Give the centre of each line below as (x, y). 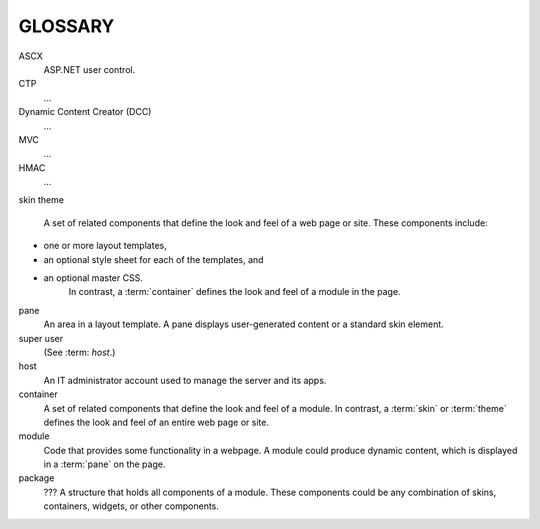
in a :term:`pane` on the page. (104, 464)
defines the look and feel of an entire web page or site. (156, 422)
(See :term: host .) (79, 352)
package (36, 478)
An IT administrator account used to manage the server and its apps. (185, 380)
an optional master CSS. (93, 278)
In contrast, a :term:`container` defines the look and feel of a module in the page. (234, 292)
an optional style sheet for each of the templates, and (153, 259)
